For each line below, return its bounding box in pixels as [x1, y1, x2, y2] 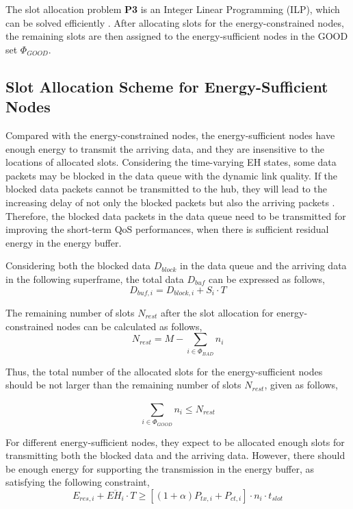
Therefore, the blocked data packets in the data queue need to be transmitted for [5, 208, 346, 223]
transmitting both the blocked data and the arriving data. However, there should [5, 448, 345, 462]
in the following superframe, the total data [5, 271, 184, 286]
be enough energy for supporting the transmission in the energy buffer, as [5, 461, 314, 475]
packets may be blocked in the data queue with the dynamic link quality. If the [5, 168, 338, 182]
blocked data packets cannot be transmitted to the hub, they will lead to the [5, 182, 327, 196]
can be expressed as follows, [209, 271, 325, 286]
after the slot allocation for [160, 305, 274, 319]
